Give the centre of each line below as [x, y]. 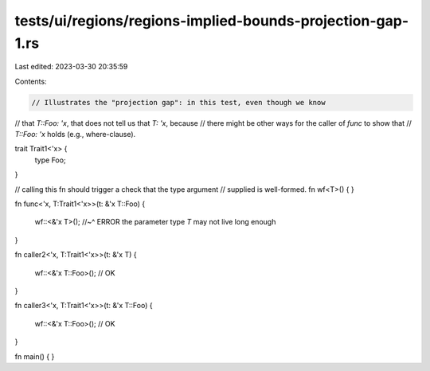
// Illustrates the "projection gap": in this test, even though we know [178, 102]
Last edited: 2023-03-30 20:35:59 [71, 67]
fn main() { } [35, 356]
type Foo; [51, 160]
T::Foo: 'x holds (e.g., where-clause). [75, 135]
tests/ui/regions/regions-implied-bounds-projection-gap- [212, 21]
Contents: [31, 81]
